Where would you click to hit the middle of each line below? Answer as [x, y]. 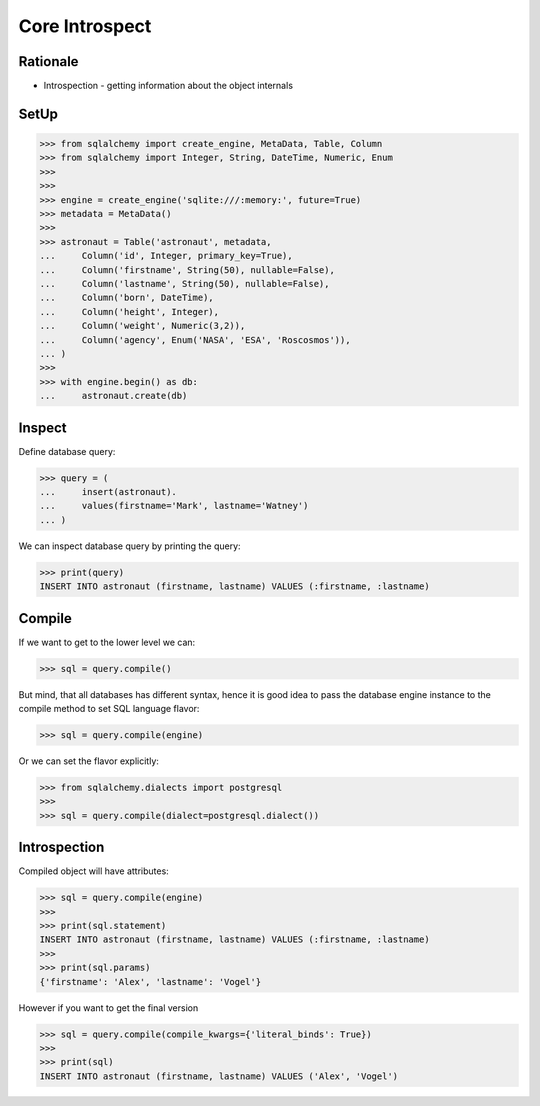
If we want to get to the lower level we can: [107, 642]
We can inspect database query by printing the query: [129, 546]
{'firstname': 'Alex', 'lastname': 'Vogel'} [150, 981]
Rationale [48, 61]
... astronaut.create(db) [113, 396]
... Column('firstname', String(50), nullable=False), [187, 269]
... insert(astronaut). [108, 491]
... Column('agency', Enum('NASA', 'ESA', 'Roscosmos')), [195, 339]
